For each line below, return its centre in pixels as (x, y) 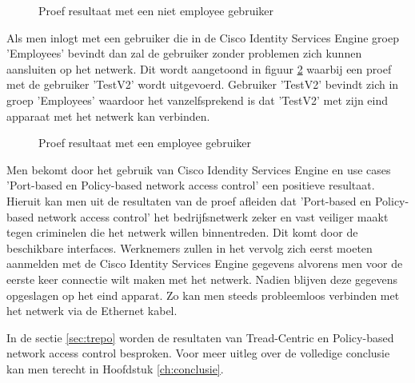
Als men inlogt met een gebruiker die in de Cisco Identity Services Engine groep (203, 37)
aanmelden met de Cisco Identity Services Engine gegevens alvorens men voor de (205, 263)
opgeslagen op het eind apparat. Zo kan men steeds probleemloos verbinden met (203, 295)
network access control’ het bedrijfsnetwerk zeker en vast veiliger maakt (213, 216)
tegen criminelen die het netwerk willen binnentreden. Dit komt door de (182, 232)
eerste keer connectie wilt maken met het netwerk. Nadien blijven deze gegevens (202, 279)
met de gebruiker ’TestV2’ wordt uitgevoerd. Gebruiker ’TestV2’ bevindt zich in (203, 84)
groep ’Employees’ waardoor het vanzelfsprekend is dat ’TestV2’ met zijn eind (198, 100)
